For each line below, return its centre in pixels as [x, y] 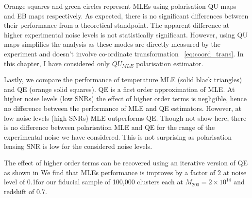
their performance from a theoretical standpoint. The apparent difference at [117, 25]
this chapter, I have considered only [57, 63]
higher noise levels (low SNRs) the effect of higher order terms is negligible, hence [126, 99]
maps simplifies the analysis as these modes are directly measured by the [112, 44]
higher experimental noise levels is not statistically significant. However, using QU [126, 34]
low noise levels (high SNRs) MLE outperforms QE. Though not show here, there [125, 117]
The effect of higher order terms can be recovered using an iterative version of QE [126, 162]
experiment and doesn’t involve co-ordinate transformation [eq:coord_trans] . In [124, 53]
